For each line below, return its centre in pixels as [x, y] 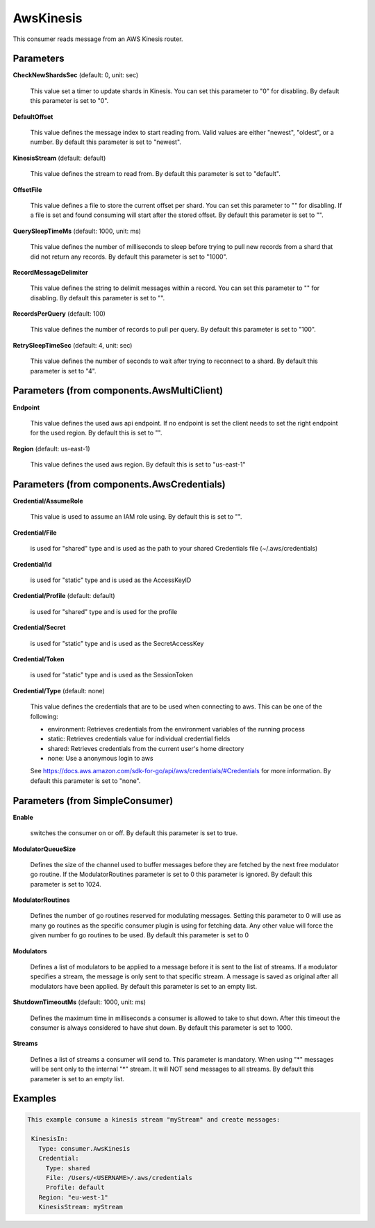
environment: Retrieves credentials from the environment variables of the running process [176, 729]
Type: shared [68, 1168]
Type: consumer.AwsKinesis [84, 1148]
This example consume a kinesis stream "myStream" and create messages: [154, 1119]
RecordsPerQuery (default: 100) [59, 314]
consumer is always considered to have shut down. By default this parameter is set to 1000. [161, 1028]
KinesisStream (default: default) [59, 158]
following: [44, 716]
